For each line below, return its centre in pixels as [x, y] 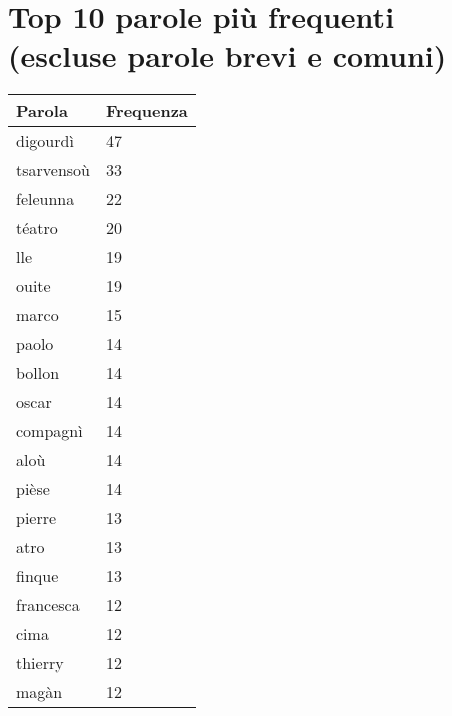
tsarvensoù [53, 170]
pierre [36, 518]
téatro [37, 228]
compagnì [49, 431]
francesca [48, 605]
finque [37, 576]
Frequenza [147, 111]
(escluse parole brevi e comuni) [227, 55]
